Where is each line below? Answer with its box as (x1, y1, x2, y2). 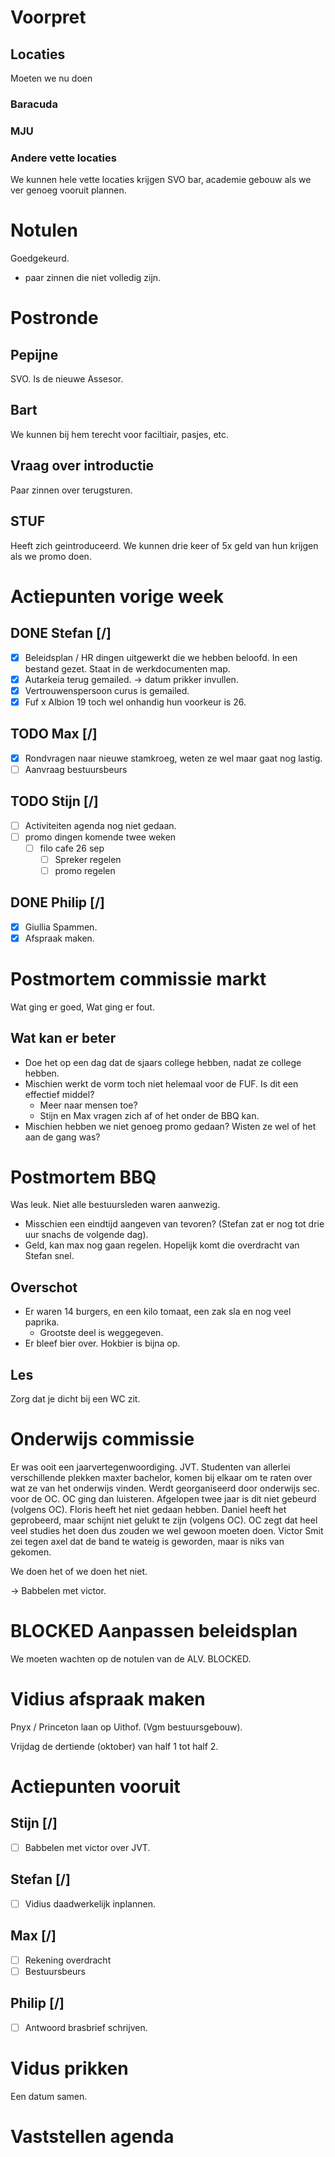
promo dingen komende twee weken (24, 831, 177, 843)
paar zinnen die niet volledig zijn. (24, 272, 162, 284)
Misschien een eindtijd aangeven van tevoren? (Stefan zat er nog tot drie (24, 1218, 325, 1230)
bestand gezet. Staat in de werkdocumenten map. (24, 662, 231, 675)
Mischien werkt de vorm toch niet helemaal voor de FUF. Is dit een (24, 1077, 299, 1090)
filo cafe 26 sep (39, 842, 105, 854)
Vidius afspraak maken (10, 1688, 206, 1711)
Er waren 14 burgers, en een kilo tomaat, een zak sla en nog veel (24, 1306, 292, 1318)
